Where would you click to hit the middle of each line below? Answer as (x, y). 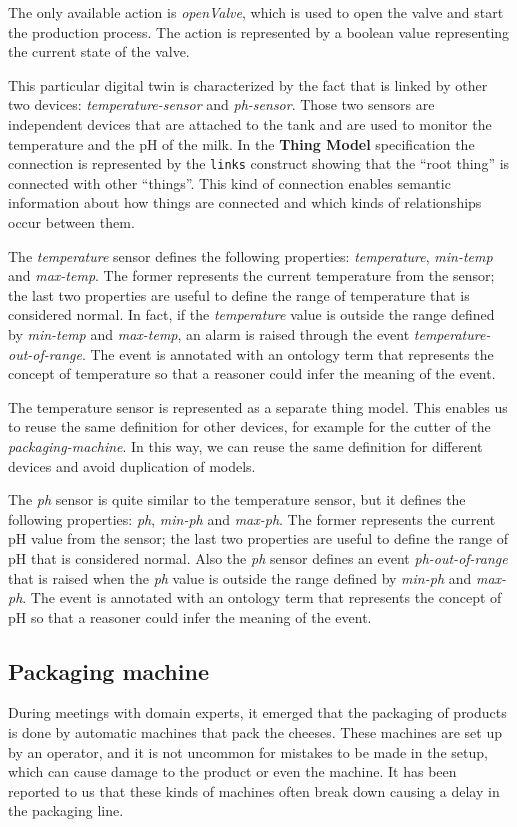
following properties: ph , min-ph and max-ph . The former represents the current (252, 518)
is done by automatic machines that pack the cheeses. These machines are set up (255, 732)
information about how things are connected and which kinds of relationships (245, 202)
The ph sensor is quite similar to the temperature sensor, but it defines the (237, 499)
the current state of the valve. (99, 51)
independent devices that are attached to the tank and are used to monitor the (250, 123)
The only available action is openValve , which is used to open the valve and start (256, 12)
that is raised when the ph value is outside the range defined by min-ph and (240, 577)
